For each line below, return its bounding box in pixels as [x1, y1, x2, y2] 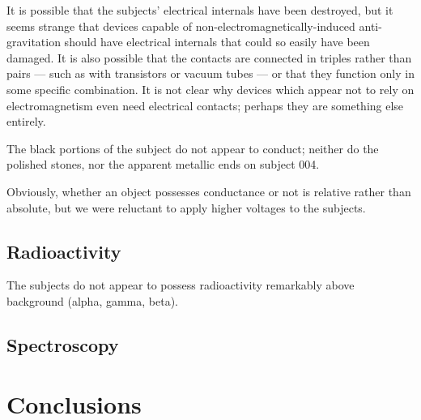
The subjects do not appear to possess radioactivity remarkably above [6, 276, 355, 294]
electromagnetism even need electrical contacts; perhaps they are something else [6, 96, 404, 114]
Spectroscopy [6, 332, 119, 357]
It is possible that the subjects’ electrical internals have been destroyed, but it [6, 2, 393, 18]
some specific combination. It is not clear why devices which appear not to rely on [6, 80, 415, 97]
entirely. [6, 113, 46, 130]
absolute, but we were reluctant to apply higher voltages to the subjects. [6, 199, 366, 216]
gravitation [6, 33, 61, 50]
